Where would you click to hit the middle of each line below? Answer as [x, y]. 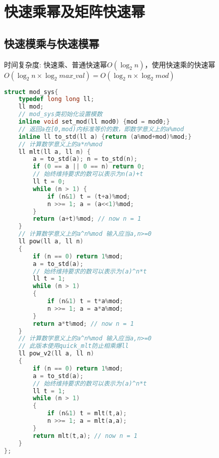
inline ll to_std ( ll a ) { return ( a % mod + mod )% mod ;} [105, 136]
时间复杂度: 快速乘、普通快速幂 [56, 64]
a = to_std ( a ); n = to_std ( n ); [85, 159]
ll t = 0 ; [49, 182]
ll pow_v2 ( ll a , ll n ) [56, 354]
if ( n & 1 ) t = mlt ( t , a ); [87, 414]
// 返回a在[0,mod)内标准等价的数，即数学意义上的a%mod [101, 129]
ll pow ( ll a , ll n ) [51, 242]
